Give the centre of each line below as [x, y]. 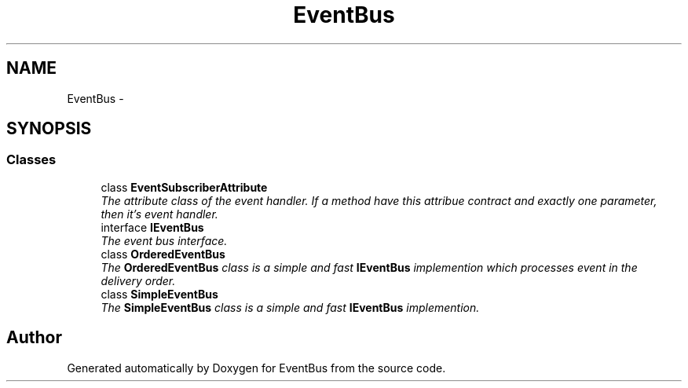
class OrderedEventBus [163, 254]
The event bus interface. [164, 240]
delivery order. [138, 280]
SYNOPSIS [49, 129]
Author [34, 338]
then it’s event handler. [159, 214]
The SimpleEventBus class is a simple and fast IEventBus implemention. [290, 307]
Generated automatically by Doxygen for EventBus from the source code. [256, 368]
